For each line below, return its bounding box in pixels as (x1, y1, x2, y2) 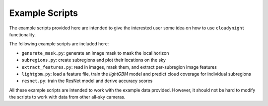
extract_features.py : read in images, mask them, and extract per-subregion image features (21, 64, 217, 70)
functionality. (9, 31, 36, 37)
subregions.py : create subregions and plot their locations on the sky (21, 57, 166, 63)
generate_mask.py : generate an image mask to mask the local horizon (21, 50, 169, 56)
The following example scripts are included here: (9, 41, 109, 47)
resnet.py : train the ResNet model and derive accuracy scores (21, 78, 153, 84)
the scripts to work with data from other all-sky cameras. (9, 94, 126, 100)
